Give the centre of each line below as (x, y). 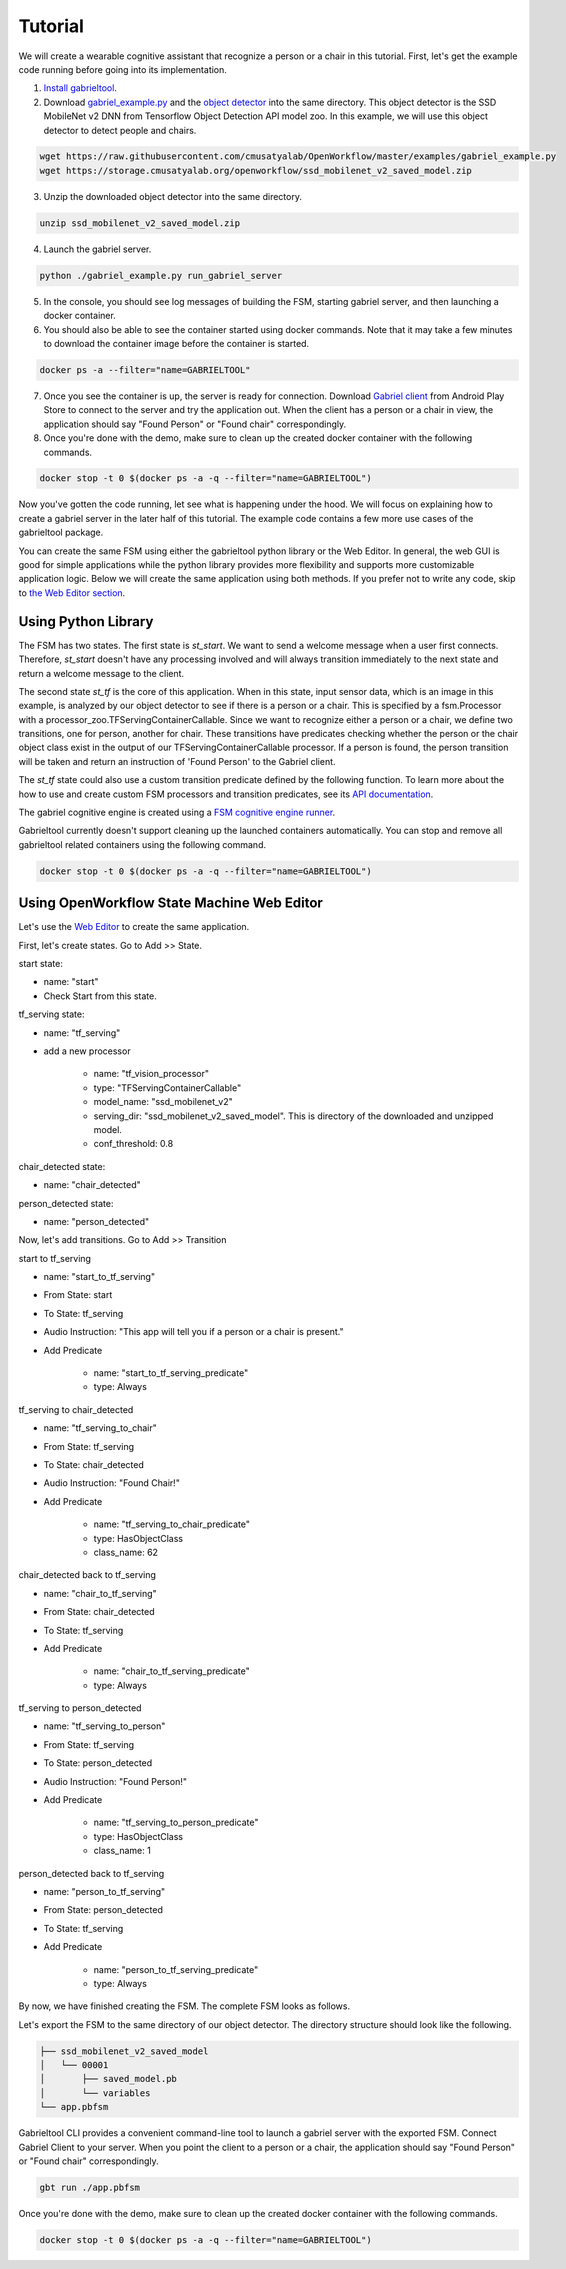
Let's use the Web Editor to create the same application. (134, 927)
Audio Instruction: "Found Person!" (115, 1781)
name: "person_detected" (96, 1221)
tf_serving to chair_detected (76, 1409)
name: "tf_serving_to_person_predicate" (176, 1822)
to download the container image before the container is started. (176, 343)
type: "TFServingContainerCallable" (167, 1087)
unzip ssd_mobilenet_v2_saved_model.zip (139, 223)
